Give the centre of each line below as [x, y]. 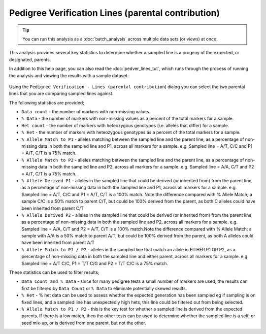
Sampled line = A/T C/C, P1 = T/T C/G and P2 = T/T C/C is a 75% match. [95, 263]
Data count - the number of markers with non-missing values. [86, 112]
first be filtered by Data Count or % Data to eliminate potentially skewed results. [104, 288]
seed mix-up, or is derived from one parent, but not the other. [84, 323]
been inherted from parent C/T [52, 208]
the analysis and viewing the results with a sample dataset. [69, 75]
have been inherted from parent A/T [58, 243]
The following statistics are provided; [47, 102]
